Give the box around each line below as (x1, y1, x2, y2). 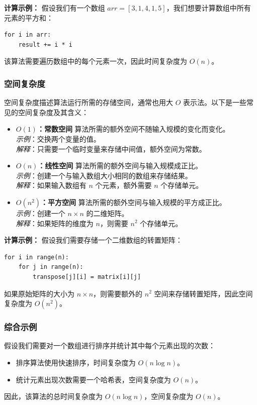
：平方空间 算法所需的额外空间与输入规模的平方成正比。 (41, 196, 226, 207)
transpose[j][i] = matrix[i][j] (33, 273, 141, 280)
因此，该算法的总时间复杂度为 (4, 391, 103, 401)
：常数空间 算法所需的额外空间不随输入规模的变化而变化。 (37, 124, 230, 134)
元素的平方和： (4, 12, 53, 23)
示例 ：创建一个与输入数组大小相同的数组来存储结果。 (16, 170, 192, 180)
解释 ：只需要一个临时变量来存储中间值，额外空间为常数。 (16, 143, 206, 154)
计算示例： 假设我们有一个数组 (4, 3, 105, 13)
